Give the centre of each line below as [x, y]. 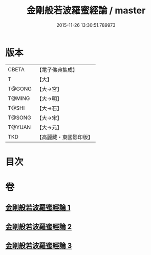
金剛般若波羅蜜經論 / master [86, 11]
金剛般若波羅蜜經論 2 [39, 227]
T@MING [19, 98]
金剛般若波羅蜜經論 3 [39, 246]
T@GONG [20, 89]
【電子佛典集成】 [57, 70]
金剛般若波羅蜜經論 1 [38, 208]
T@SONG [20, 117]
